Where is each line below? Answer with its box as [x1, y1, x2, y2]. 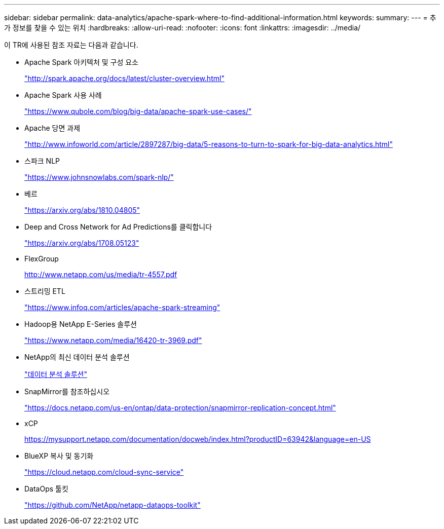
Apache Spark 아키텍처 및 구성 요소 [24, 58, 139, 66]
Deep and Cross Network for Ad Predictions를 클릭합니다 [24, 222, 212, 231]
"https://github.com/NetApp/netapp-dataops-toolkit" [24, 501, 201, 509]
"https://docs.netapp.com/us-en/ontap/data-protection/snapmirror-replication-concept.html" [24, 403, 336, 412]
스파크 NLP [24, 157, 60, 165]
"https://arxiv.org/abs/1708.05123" [24, 239, 139, 247]
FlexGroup [24, 254, 59, 263]
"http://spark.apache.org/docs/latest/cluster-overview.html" [24, 74, 225, 83]
